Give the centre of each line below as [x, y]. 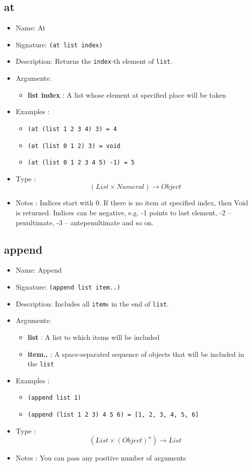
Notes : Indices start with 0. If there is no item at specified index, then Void [132, 203]
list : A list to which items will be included [94, 337]
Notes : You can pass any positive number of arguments [101, 458]
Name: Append [39, 270]
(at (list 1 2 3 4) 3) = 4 [72, 129]
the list [41, 364]
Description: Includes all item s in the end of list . [92, 303]
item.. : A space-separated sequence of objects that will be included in [136, 354]
